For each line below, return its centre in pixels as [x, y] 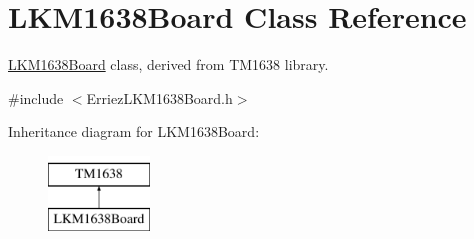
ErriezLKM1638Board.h [159, 97]
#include [36, 97]
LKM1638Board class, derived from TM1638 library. [168, 64]
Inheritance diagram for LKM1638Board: [134, 131]
